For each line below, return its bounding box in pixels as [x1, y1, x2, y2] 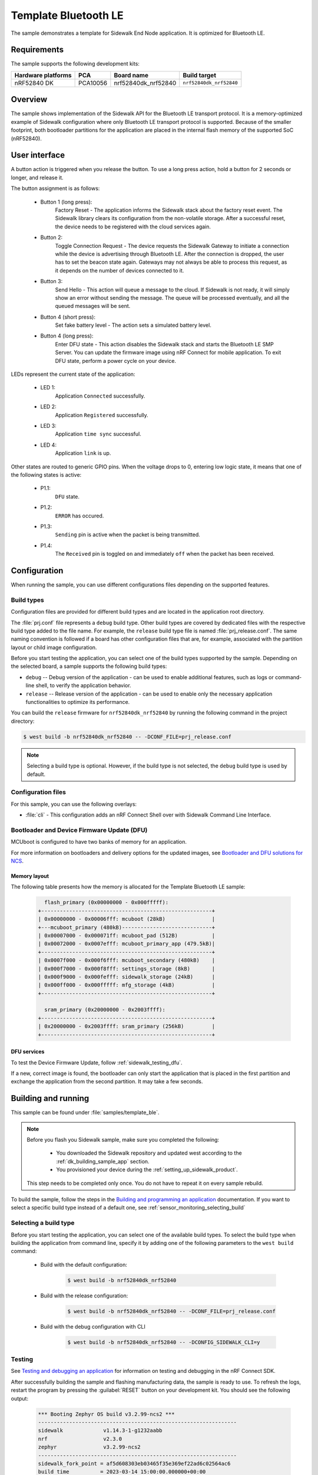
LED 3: [40, 422, 57, 429]
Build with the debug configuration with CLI [40, 1323, 145, 1330]
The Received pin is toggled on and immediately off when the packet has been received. [55, 550, 275, 558]
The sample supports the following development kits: [11, 60, 140, 67]
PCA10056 [78, 78, 108, 87]
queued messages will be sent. [55, 303, 131, 310]
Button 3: [40, 278, 63, 285]
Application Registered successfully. [55, 411, 148, 418]
